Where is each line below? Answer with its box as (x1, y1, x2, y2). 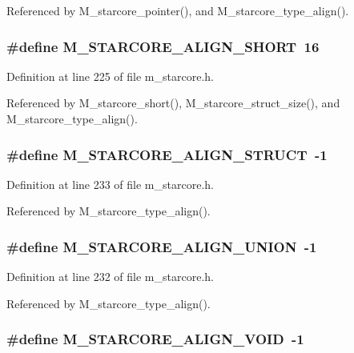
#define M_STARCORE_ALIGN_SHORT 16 (6, 36, 320, 56)
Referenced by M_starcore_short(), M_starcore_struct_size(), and (6, 94, 340, 111)
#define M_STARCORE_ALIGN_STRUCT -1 (6, 144, 328, 164)
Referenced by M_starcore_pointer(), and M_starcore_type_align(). (6, 2, 349, 18)
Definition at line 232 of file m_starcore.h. (6, 268, 214, 285)
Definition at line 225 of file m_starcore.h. (6, 67, 214, 84)
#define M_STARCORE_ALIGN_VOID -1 (6, 329, 304, 349)
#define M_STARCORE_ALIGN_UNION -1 (6, 236, 317, 256)
